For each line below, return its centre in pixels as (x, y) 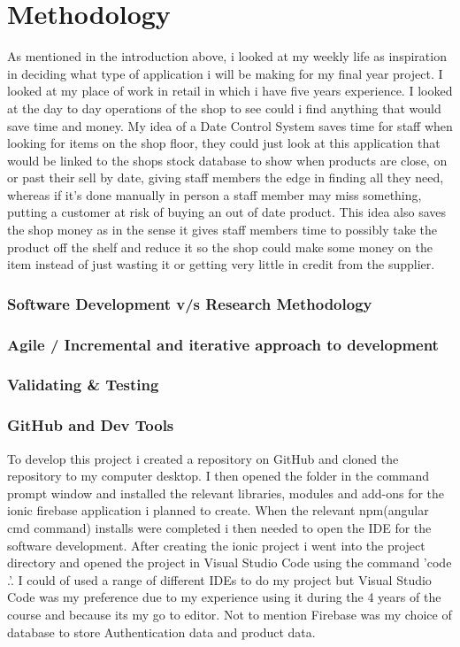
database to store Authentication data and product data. (161, 632)
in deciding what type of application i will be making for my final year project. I (225, 73)
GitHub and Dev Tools (91, 425)
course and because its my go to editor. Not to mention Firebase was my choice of (230, 614)
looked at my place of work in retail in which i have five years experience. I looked (230, 91)
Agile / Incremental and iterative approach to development (223, 344)
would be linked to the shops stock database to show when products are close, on (227, 160)
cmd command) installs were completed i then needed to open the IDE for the (219, 527)
